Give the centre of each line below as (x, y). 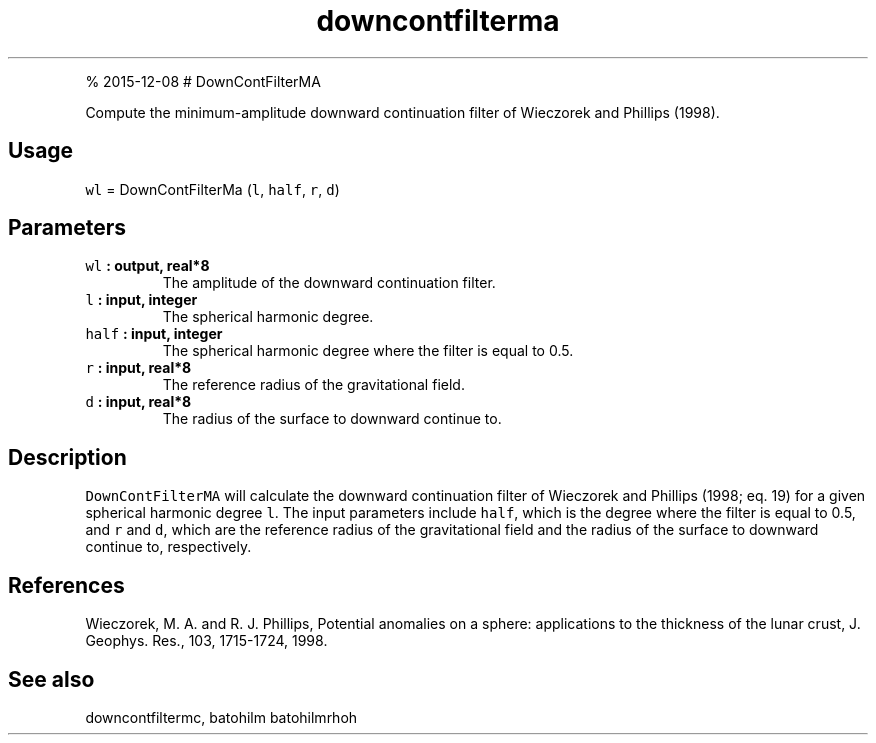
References (66, 585)
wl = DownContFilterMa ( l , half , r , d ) (212, 189)
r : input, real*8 (138, 368)
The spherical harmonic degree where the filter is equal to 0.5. (368, 351)
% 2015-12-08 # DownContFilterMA (203, 81)
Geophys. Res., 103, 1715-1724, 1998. (206, 641)
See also (51, 679)
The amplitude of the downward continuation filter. (329, 283)
